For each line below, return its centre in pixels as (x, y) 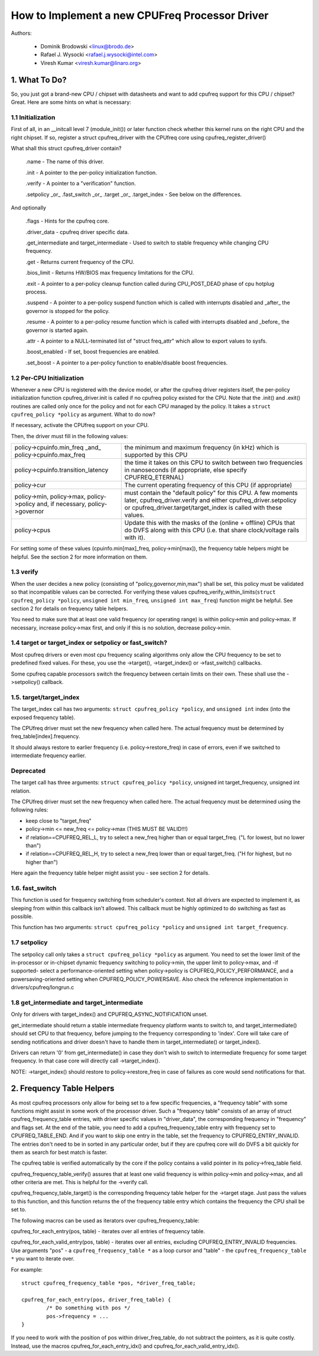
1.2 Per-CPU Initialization (47, 378)
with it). (135, 537)
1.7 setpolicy (29, 943)
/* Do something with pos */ (89, 1308)
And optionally (29, 207)
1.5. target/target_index (45, 697)
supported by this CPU (156, 455)
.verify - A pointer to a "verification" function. (81, 184)
